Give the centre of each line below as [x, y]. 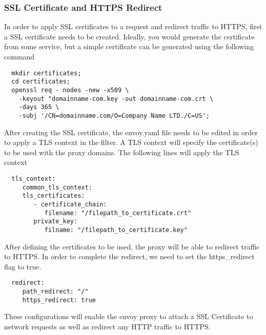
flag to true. [23, 266]
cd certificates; [41, 82]
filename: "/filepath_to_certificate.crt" [118, 213]
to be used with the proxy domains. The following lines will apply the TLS [122, 152]
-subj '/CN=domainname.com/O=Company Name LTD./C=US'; [114, 116]
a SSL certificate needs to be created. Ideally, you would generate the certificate [129, 36]
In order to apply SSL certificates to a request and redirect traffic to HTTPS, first [133, 26]
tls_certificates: [54, 196]
